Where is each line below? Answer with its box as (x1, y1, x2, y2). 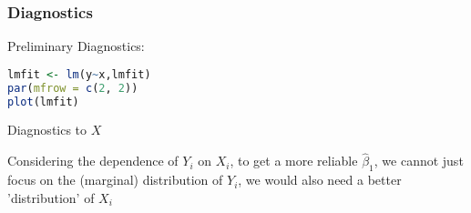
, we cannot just (374, 151, 464, 170)
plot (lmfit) (7, 95, 79, 108)
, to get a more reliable (230, 151, 358, 170)
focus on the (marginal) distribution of (7, 170, 223, 189)
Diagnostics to (7, 120, 87, 139)
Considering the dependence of (7, 151, 179, 170)
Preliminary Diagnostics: (7, 36, 145, 56)
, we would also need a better (238, 170, 402, 189)
